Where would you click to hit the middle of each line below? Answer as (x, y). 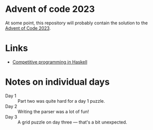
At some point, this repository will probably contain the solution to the (76, 23)
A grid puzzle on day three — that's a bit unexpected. (73, 122)
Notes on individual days (57, 82)
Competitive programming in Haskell (50, 62)
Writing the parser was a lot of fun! (53, 111)
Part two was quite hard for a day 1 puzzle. (61, 101)
